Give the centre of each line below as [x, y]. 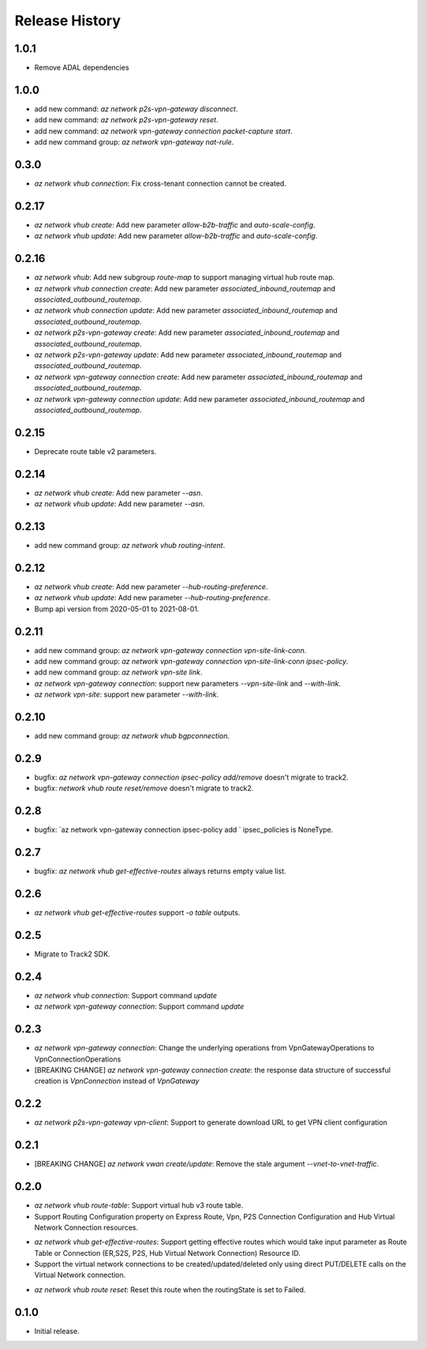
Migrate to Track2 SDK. [72, 954]
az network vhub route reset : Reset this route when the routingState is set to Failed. [170, 1289]
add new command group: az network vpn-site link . [118, 672]
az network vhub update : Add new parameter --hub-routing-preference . [152, 598]
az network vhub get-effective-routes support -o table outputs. [137, 913]
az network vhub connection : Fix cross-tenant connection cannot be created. [161, 184]
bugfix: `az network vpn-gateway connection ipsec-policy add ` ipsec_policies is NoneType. [184, 830]
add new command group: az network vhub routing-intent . [130, 546]
